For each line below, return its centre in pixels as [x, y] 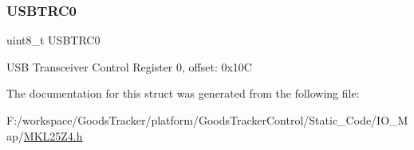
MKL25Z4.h [53, 135]
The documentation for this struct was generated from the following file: [183, 93]
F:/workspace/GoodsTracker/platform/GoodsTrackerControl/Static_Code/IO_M [207, 120]
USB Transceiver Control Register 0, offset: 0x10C [129, 66]
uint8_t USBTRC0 [53, 40]
